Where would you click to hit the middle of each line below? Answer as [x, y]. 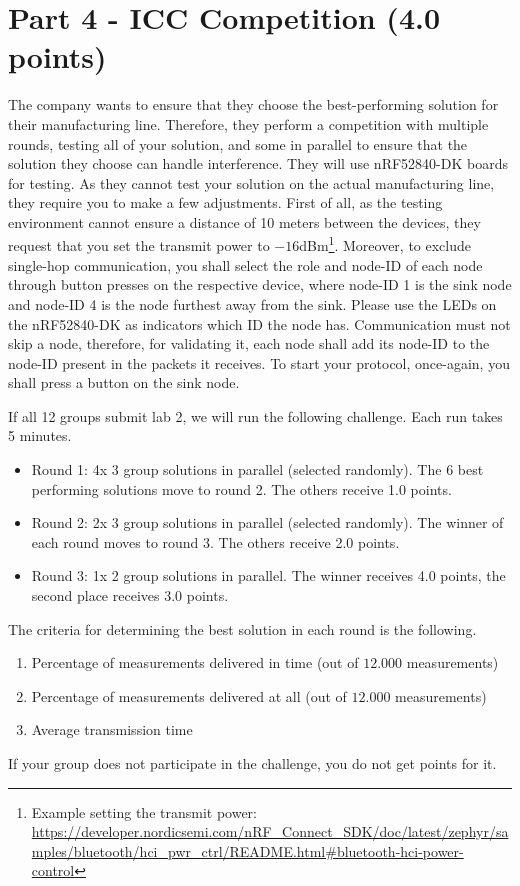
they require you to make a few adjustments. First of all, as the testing [225, 202]
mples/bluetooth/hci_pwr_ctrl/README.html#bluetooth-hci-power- [247, 850]
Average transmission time [112, 729]
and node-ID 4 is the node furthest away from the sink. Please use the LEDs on [252, 303]
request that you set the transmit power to [139, 245]
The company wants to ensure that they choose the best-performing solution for [253, 104]
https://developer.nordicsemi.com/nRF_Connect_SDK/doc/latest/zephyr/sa [270, 831]
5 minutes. [40, 435]
